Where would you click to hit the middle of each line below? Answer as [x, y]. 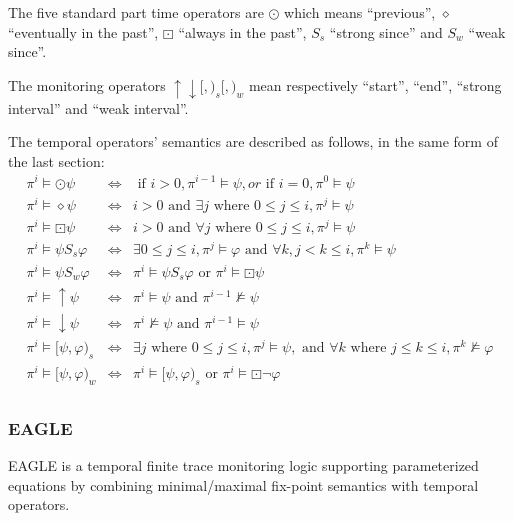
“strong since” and [386, 31]
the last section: [56, 160]
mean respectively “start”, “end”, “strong [375, 84]
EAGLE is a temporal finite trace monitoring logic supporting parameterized [243, 465]
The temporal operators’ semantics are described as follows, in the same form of [253, 141]
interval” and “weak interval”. [98, 107]
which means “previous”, [360, 12]
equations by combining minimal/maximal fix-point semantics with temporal [243, 484]
